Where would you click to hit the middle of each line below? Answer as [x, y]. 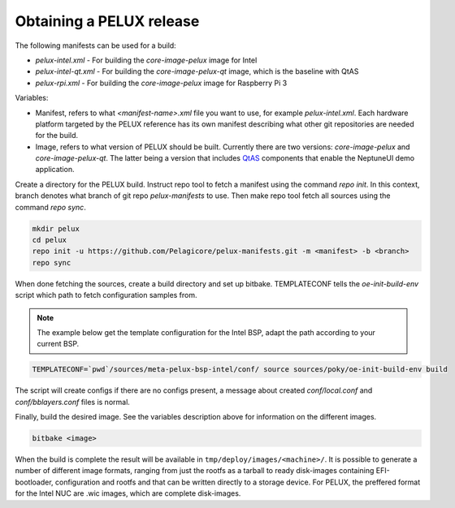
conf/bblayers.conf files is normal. [72, 402]
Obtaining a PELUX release [107, 21]
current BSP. [58, 344]
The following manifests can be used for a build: [95, 45]
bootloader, [34, 482]
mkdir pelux [56, 228]
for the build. [57, 136]
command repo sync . [51, 207]
